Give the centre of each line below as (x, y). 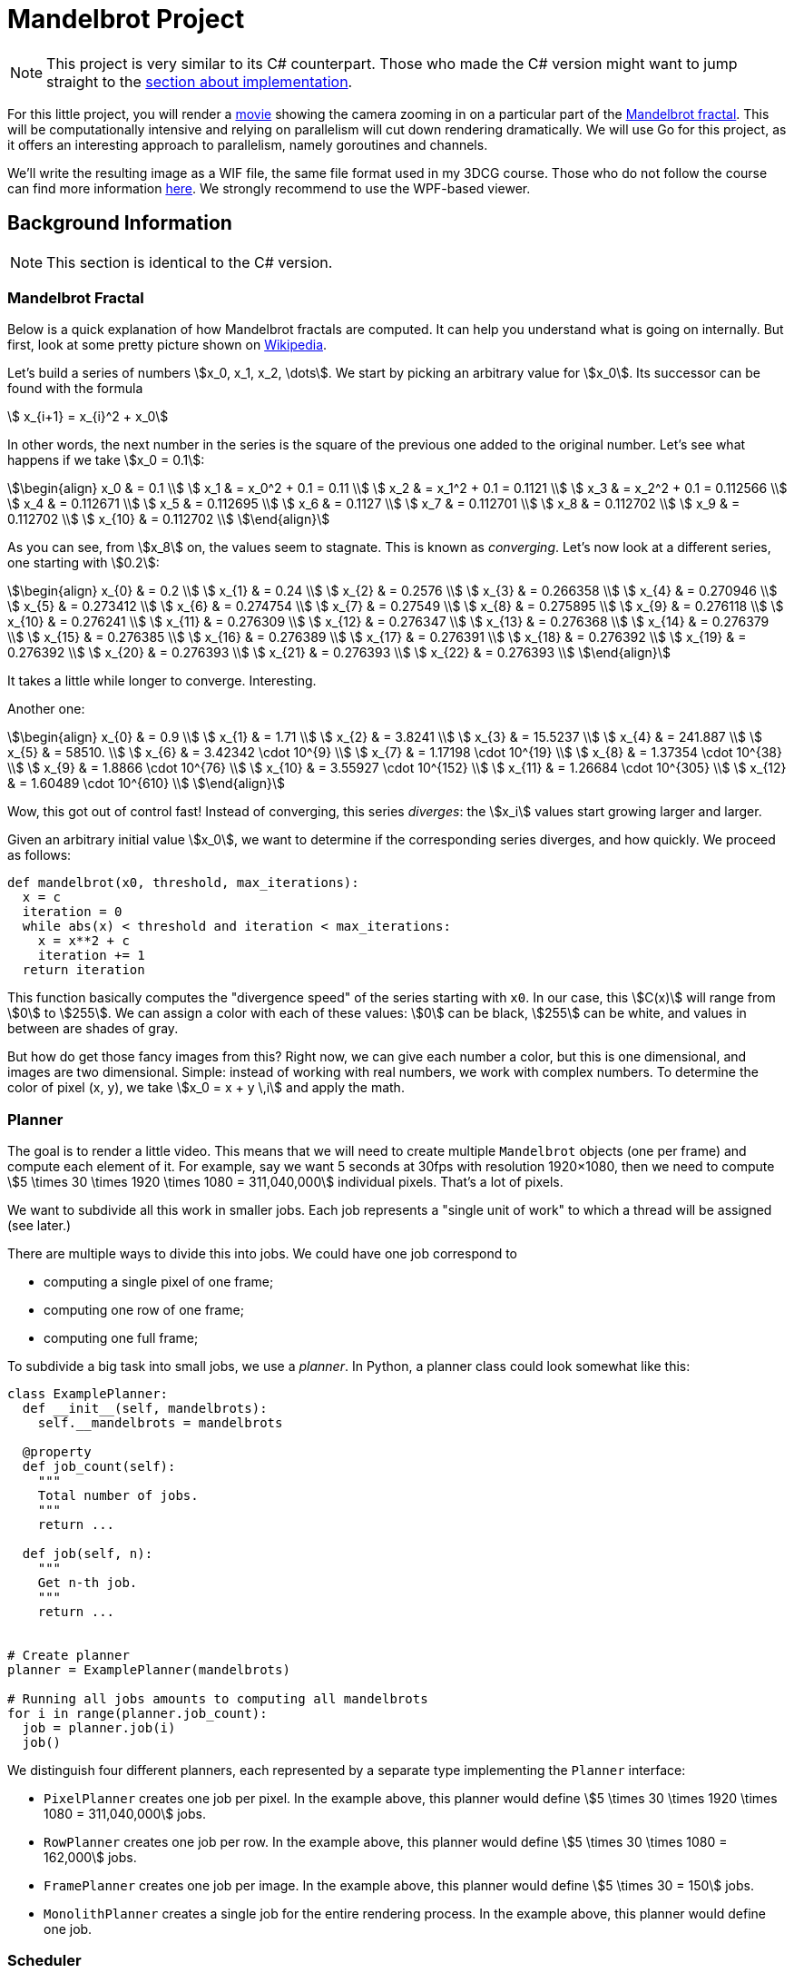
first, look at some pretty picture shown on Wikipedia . (167, 345)
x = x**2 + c (83, 941)
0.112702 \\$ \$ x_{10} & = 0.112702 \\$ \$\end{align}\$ (169, 519)
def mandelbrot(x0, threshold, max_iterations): (183, 883)
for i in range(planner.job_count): (137, 1714)
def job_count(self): (99, 1467)
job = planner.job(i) (99, 1728)
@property (57, 1452)
